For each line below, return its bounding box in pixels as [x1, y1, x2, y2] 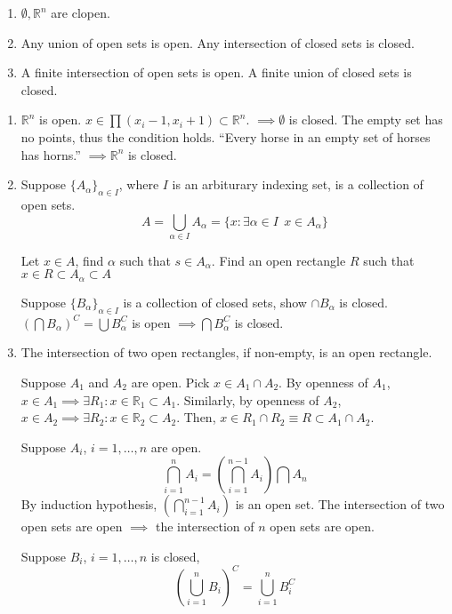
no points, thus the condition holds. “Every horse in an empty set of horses [20, 127, 431, 146]
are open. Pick [131, 372, 210, 391]
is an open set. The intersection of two [235, 495, 445, 514]
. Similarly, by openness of [176, 390, 319, 409]
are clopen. [51, 4, 110, 21]
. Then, [176, 408, 216, 427]
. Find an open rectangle [211, 251, 346, 269]
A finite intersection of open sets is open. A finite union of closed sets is [20, 63, 412, 82]
